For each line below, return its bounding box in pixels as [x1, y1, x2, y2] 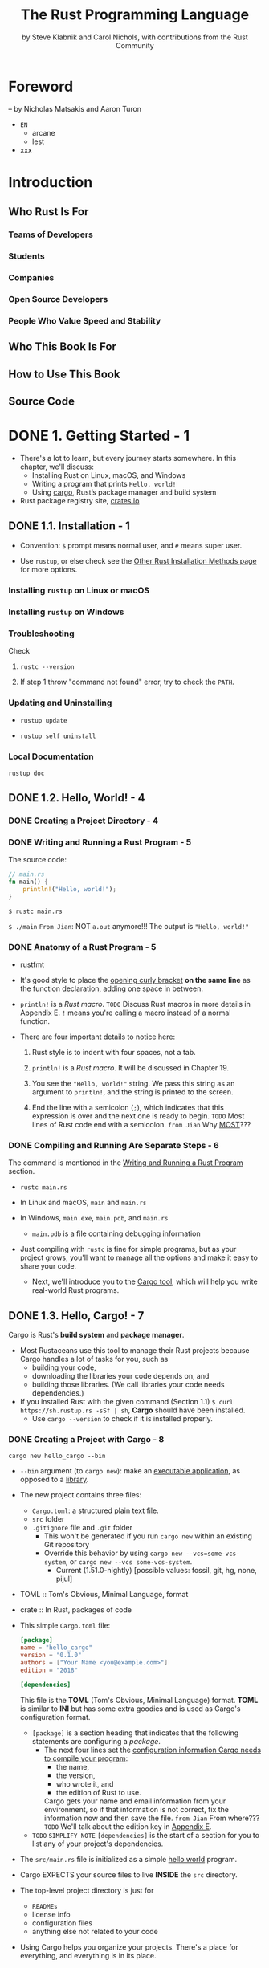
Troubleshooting [8, 628, 75, 639]
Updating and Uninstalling [8, 697, 112, 708]
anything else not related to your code [31, 1926, 158, 1936]
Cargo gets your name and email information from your [43, 1796, 226, 1806]
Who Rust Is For [8, 205, 89, 218]
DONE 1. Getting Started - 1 [8, 427, 190, 445]
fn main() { [8, 878, 48, 886]
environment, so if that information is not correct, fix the [43, 1804, 230, 1814]
